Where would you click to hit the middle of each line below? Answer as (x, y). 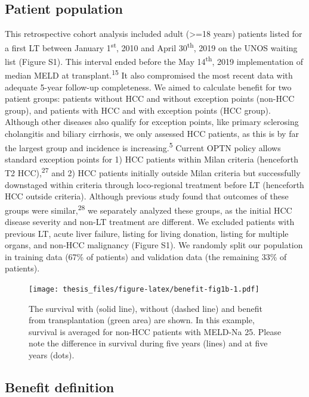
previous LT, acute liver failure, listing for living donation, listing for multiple (147, 233)
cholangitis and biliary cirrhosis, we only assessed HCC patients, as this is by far (152, 133)
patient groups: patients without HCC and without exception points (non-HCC (150, 99)
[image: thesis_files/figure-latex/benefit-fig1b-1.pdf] (144, 290)
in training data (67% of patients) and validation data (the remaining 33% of (146, 256)
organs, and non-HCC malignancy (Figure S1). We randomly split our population (154, 245)
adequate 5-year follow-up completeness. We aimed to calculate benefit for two (148, 87)
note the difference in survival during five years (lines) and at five (148, 343)
